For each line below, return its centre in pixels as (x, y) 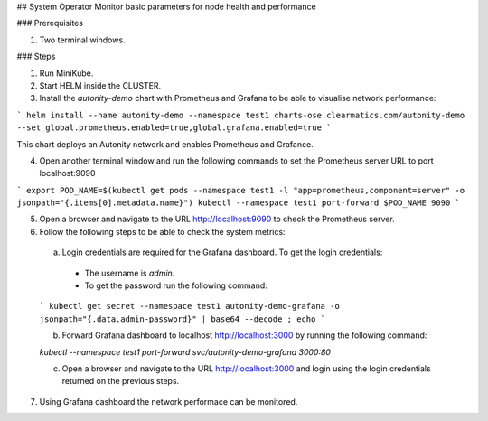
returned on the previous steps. (121, 381)
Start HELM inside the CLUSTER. (100, 85)
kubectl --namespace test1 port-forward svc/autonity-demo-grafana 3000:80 (185, 351)
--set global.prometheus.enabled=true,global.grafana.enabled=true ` (174, 128)
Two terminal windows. (82, 40)
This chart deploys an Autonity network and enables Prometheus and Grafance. (165, 144)
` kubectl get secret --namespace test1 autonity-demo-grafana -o (190, 306)
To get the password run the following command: (176, 285)
